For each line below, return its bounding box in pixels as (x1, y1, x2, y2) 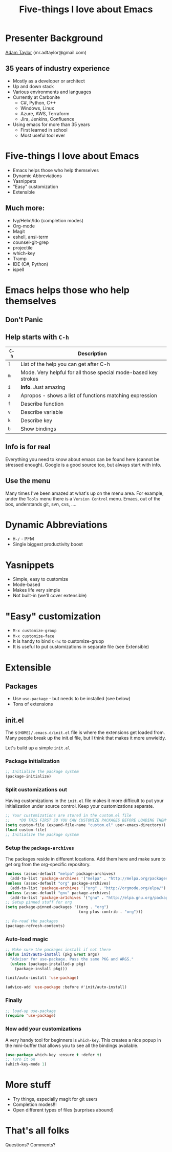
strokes (20, 375, 38, 382)
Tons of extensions (12, 701, 53, 707)
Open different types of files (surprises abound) (12, 1107, 114, 1113)
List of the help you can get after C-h (20, 360, 110, 367)
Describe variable (20, 408, 63, 415)
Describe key (20, 416, 53, 424)
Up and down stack (12, 83, 54, 89)
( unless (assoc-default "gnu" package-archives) (5, 890, 111, 895)
